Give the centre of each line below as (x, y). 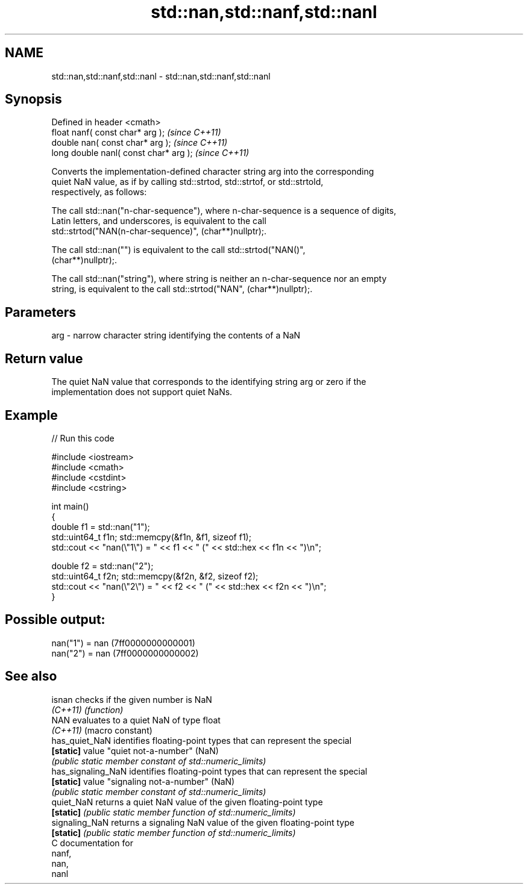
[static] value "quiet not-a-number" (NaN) (135, 750)
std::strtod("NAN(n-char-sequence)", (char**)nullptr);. (159, 231)
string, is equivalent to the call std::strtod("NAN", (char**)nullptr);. (182, 289)
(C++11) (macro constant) (102, 730)
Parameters (40, 312)
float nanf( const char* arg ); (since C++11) (136, 133)
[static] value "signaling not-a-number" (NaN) (143, 781)
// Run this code (83, 438)
